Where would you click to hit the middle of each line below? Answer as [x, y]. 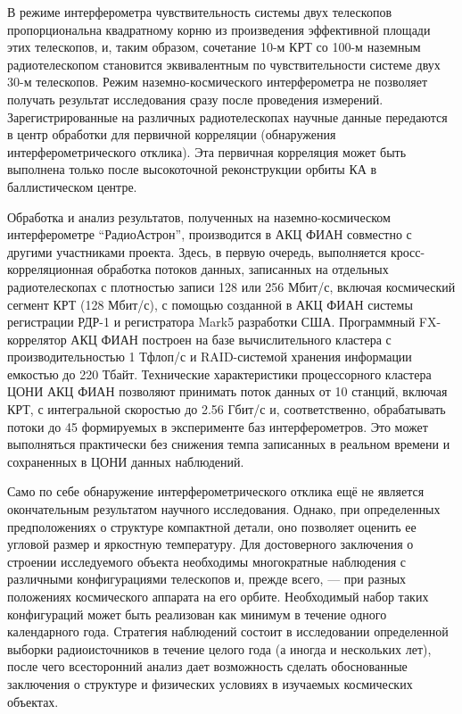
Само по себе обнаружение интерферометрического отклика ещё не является [216, 491]
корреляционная [50, 269]
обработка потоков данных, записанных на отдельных [243, 269]
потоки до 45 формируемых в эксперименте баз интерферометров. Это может [218, 426]
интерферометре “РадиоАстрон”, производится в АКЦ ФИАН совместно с [210, 234]
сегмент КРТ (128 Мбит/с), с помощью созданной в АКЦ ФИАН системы [210, 304]
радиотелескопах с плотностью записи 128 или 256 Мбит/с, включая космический [231, 286]
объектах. [33, 701]
